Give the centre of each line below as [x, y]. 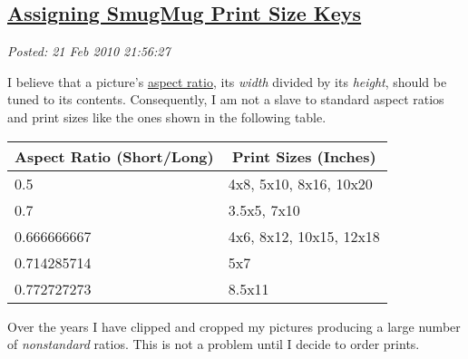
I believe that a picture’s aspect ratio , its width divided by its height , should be [227, 81]
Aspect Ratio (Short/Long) [114, 156]
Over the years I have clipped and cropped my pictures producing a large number [234, 326]
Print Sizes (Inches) [304, 156]
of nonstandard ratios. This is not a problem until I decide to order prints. [214, 344]
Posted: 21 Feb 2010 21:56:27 [89, 51]
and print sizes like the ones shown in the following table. [167, 116]
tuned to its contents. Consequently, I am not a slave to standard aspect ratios [226, 99]
